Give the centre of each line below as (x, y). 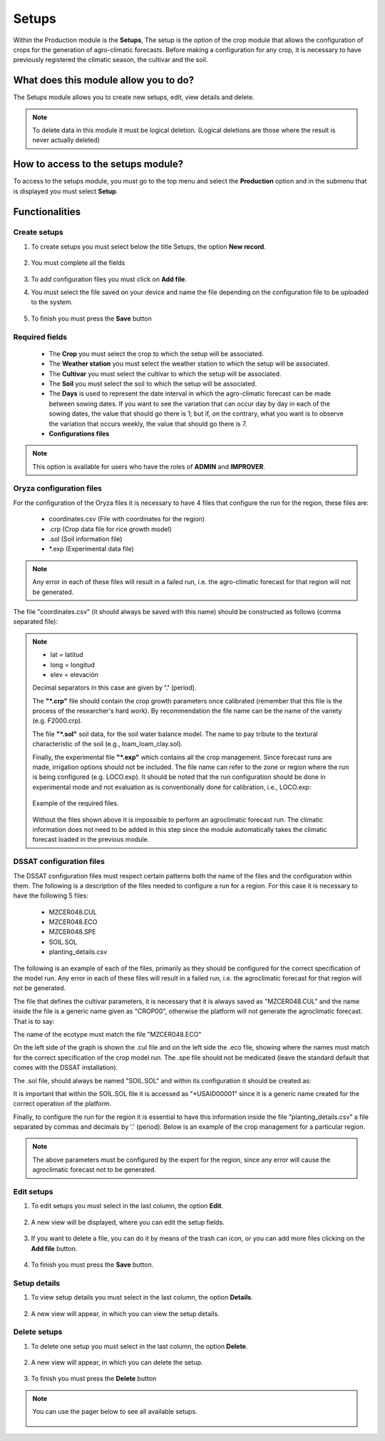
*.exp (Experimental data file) (92, 549)
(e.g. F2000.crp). (57, 720)
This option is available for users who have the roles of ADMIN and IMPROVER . (149, 466)
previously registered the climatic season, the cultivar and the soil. (111, 60)
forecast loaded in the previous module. (91, 840)
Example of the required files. (76, 803)
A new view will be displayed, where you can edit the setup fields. (128, 1222)
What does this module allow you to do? (104, 80)
